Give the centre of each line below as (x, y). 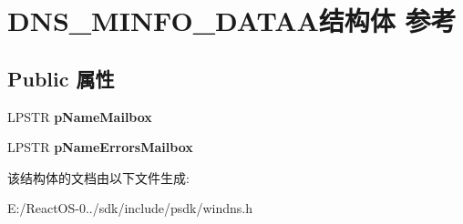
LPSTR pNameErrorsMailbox (100, 147)
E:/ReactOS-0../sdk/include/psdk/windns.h (130, 208)
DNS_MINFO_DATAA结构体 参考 (232, 20)
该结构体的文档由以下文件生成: (98, 177)
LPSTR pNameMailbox (80, 116)
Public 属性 (61, 78)
